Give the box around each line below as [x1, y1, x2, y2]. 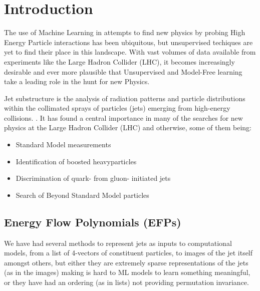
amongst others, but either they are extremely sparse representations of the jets [4, 257, 248, 267]
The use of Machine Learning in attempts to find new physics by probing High [4, 27, 245, 38]
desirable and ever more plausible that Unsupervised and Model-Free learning [4, 66, 242, 77]
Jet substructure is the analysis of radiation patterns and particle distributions [4, 93, 245, 103]
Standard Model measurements [16, 139, 111, 150]
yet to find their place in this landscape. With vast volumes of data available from [4, 47, 256, 57]
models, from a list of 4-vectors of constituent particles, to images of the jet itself [4, 247, 253, 258]
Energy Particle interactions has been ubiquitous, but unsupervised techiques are [4, 37, 253, 47]
